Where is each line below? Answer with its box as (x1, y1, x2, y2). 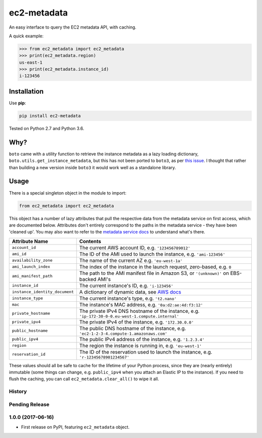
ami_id (12, 251, 27, 257)
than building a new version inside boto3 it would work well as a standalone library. (9, 164, 176, 170)
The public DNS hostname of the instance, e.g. (79, 325, 186, 332)
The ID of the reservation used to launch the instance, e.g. (79, 348, 213, 355)
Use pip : (9, 100, 26, 106)
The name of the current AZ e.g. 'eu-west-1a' (79, 257, 183, 264)
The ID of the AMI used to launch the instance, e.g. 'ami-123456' (79, 250, 226, 257)
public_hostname (12, 328, 48, 333)
